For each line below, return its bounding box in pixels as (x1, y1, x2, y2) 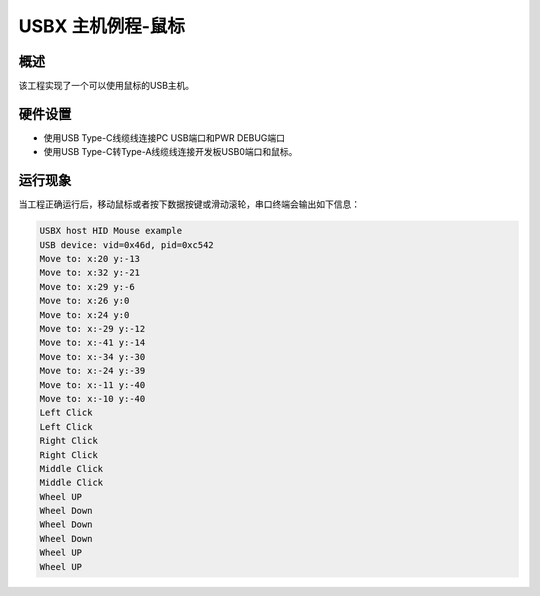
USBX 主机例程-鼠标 (18, 15, 185, 37)
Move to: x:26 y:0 (39, 295, 130, 307)
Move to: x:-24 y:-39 (39, 365, 146, 377)
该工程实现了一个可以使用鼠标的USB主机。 (18, 80, 195, 92)
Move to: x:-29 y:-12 (39, 323, 146, 334)
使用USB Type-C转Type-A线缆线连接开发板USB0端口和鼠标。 (43, 146, 298, 158)
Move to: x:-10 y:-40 (39, 393, 146, 404)
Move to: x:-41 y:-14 (39, 337, 146, 349)
